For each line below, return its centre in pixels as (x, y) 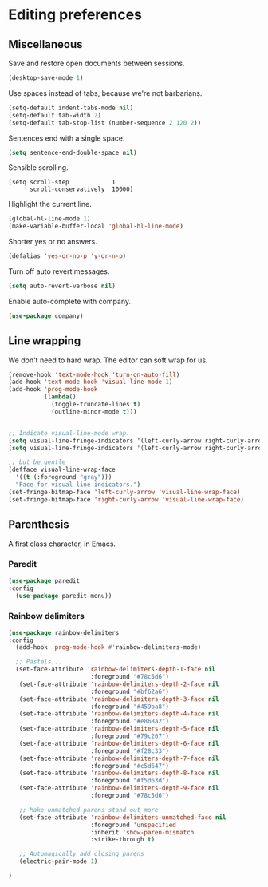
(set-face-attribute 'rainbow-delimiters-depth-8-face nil (119, 773)
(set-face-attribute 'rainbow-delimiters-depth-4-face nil (119, 714)
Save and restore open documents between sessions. (97, 63)
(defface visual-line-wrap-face (62, 470)
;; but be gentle (37, 462)
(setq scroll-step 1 (62, 182)
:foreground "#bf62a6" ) (130, 691)
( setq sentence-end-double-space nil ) (73, 152)
